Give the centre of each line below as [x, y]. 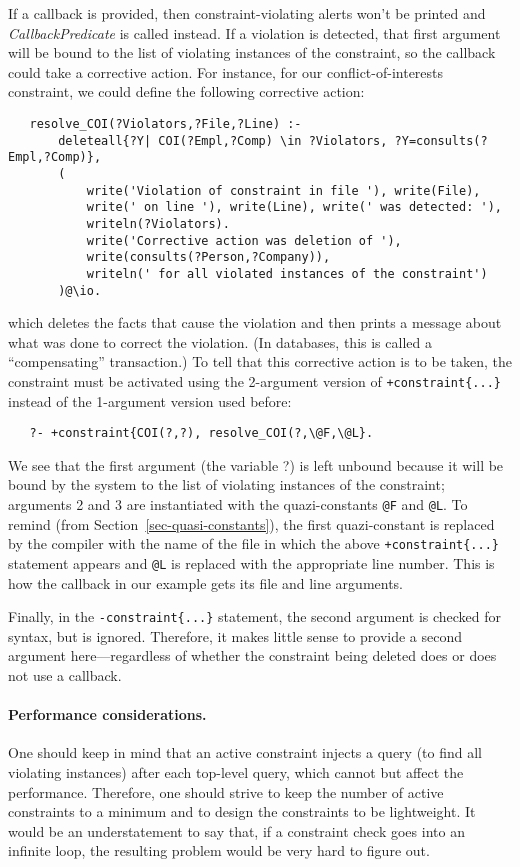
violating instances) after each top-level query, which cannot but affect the [236, 772]
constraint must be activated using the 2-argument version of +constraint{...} [254, 380]
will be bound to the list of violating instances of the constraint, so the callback [252, 52]
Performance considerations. [107, 714]
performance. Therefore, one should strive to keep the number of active [226, 791]
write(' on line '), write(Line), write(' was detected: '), [294, 207]
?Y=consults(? [441, 140]
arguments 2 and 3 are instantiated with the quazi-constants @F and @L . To [238, 504]
